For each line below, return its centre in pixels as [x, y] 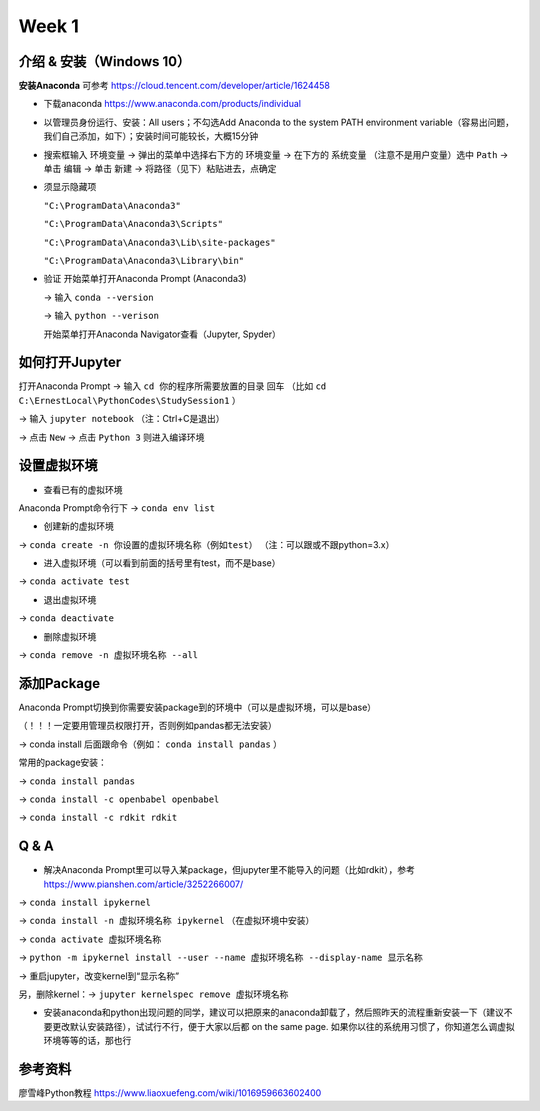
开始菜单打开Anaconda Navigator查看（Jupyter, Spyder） [162, 334]
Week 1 [48, 26]
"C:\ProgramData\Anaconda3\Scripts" [133, 224]
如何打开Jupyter [70, 362]
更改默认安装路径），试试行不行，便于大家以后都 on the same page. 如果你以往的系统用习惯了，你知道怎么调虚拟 [283, 1026]
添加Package [59, 683]
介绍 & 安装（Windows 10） [104, 61]
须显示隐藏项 [70, 187]
